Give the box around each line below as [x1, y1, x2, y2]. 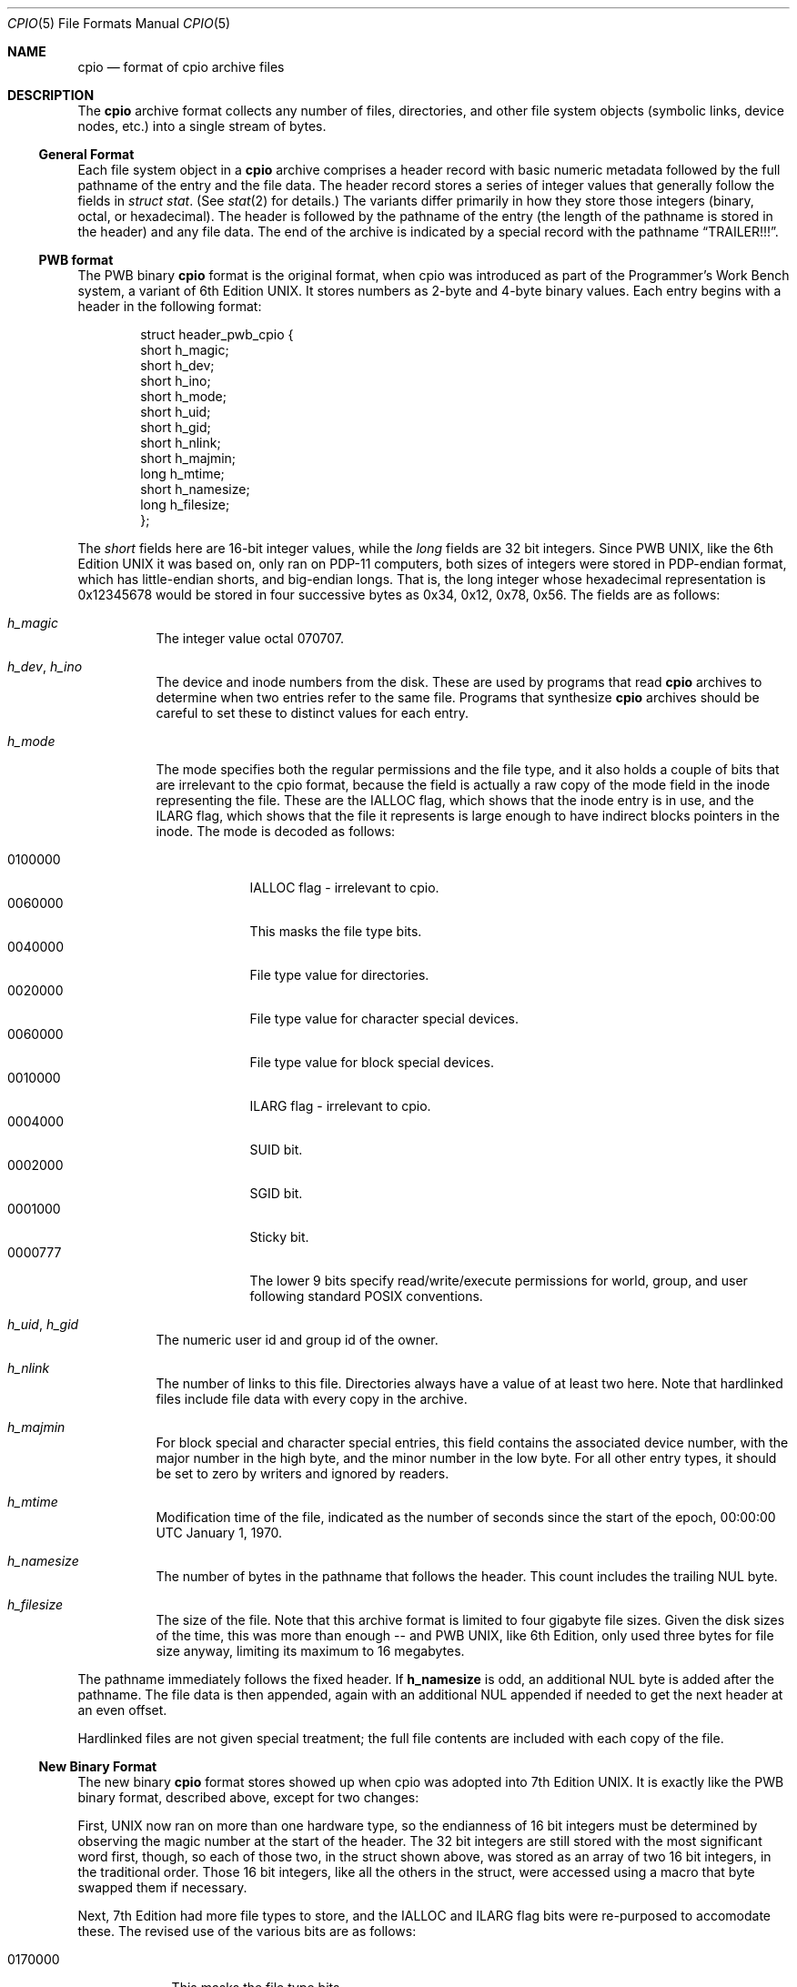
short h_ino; [140, 373, 211, 388]
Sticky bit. [249, 1229, 309, 1245]
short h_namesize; [140, 481, 250, 497]
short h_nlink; [140, 435, 221, 450]
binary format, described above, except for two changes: [77, 1790, 419, 1805]
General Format [38, 146, 135, 162]
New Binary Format [38, 1759, 157, 1774]
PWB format [38, 252, 114, 267]
